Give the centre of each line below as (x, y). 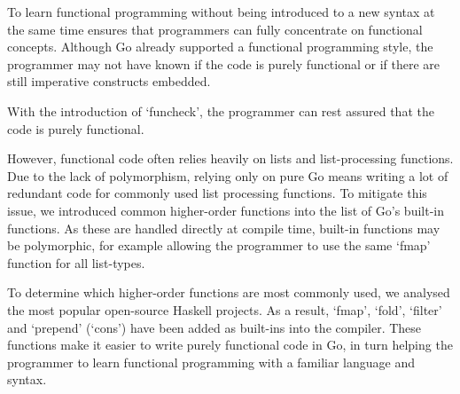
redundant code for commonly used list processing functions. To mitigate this (217, 193)
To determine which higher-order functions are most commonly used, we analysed (229, 292)
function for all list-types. (76, 262)
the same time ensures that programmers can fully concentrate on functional (215, 29)
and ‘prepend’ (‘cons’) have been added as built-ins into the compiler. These (214, 327)
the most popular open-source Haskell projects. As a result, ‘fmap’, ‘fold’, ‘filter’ (225, 309)
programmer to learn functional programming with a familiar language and (211, 362)
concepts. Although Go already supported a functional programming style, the (220, 47)
